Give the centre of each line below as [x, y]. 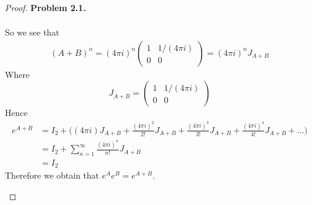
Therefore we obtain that [52, 175]
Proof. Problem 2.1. [45, 7]
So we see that [32, 32]
